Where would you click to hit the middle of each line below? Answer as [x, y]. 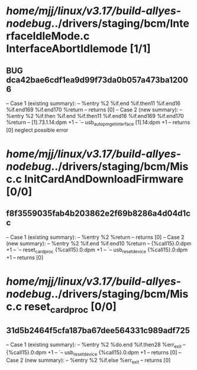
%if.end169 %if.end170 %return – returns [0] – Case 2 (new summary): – [94, 110]
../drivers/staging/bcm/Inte [120, 23]
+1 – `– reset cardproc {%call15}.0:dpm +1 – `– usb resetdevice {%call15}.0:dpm [97, 250]
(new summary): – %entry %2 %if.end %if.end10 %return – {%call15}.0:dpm [99, 243]
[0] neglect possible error [37, 130]
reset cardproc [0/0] [70, 307]
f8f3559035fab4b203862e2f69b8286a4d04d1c [98, 214]
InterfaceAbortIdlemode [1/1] [78, 49]
